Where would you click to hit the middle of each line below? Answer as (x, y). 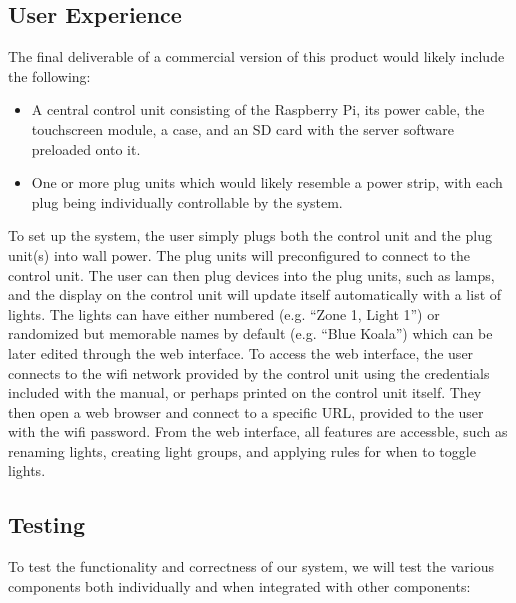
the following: (49, 75)
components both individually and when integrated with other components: (239, 585)
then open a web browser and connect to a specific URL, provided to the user (246, 411)
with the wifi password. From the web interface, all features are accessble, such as (258, 431)
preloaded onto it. (86, 148)
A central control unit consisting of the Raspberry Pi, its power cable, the (258, 109)
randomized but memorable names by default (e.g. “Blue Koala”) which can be (250, 333)
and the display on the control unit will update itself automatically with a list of (255, 294)
